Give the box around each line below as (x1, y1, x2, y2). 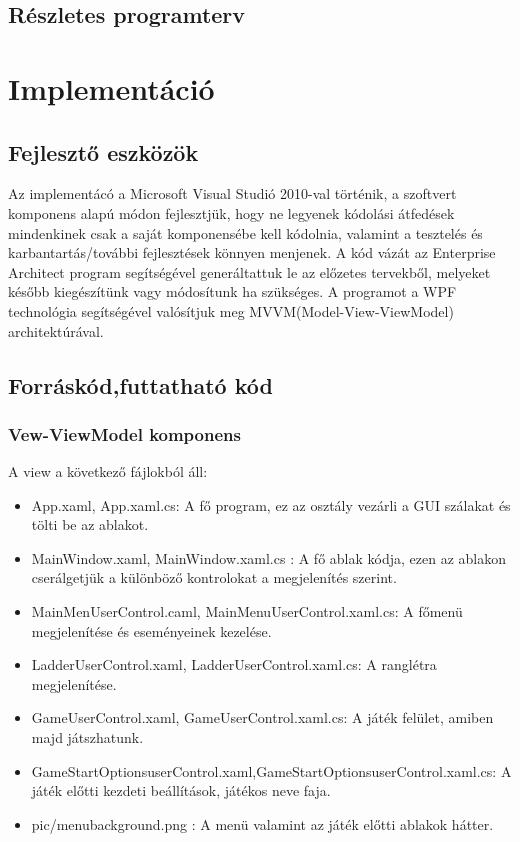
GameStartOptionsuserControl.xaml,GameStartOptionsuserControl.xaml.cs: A (31, 760, 512, 781)
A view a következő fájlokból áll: (8, 461, 208, 482)
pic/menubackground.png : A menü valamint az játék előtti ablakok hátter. (31, 813, 494, 834)
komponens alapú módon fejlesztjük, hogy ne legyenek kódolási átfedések (8, 202, 455, 223)
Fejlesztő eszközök (8, 136, 199, 167)
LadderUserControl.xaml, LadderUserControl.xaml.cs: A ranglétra (31, 654, 437, 675)
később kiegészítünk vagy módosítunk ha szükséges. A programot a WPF (8, 281, 457, 302)
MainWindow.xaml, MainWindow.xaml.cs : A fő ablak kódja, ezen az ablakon (31, 547, 506, 568)
